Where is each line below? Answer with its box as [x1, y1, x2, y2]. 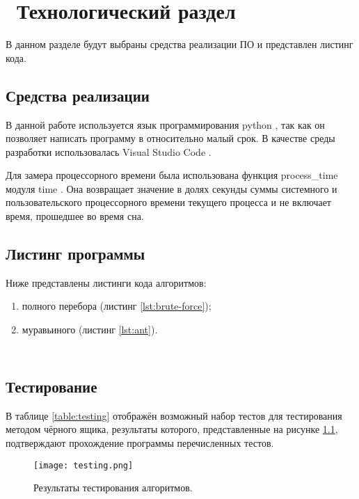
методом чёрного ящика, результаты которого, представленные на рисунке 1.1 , [6, 422, 338, 436]
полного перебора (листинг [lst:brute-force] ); [22, 299, 212, 313]
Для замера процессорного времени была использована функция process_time [6, 168, 338, 182]
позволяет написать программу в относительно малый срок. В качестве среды [6, 131, 335, 145]
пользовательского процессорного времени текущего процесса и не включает [6, 195, 331, 209]
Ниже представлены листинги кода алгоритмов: [6, 275, 207, 290]
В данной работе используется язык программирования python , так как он [6, 117, 325, 132]
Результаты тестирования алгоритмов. [33, 480, 193, 495]
